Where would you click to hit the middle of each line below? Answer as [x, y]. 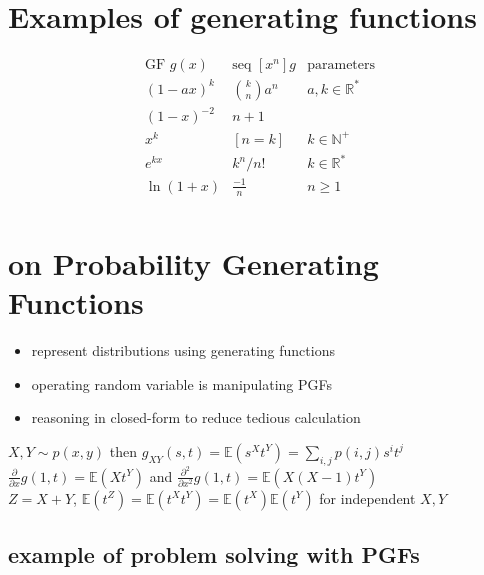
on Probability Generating [193, 262]
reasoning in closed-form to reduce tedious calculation [196, 417]
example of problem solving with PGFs [214, 554]
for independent [367, 497]
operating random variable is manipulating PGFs [182, 383]
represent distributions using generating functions [183, 350]
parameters [341, 65]
